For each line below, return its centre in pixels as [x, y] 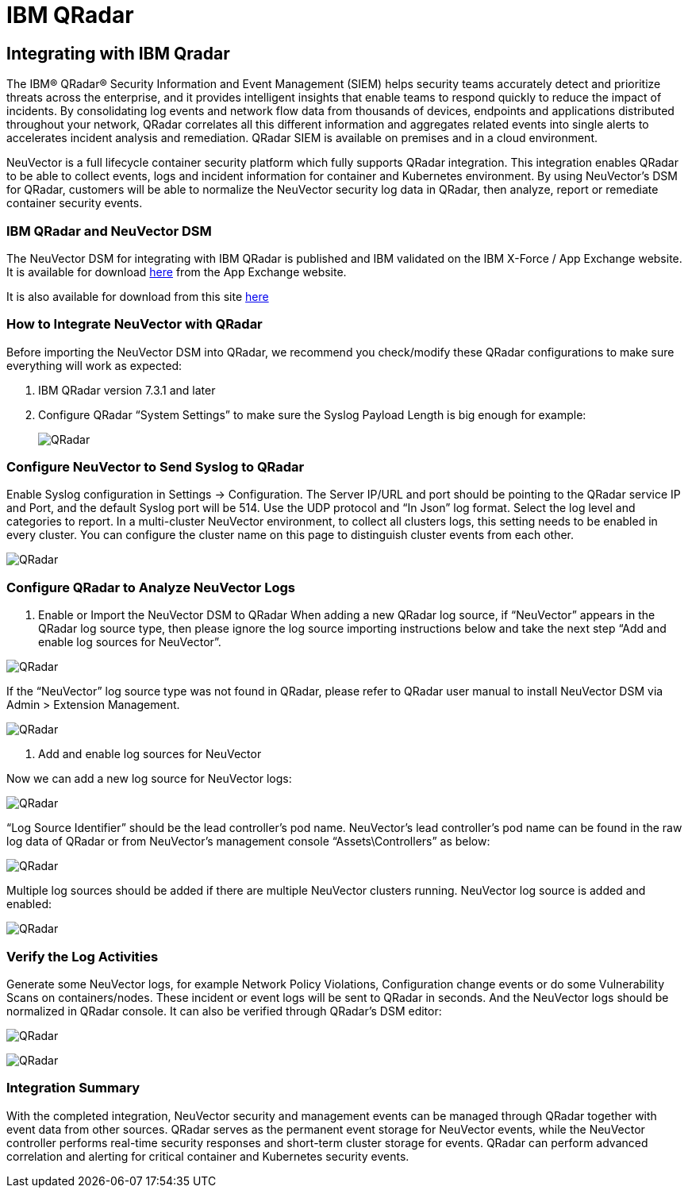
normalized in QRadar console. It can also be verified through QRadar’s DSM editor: [224, 1011]
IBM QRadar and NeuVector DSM [109, 231]
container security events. [75, 203]
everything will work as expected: [94, 365]
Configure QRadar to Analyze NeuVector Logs [151, 587]
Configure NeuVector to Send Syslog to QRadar [156, 467]
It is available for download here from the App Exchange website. [177, 272]
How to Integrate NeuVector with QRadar [135, 324]
